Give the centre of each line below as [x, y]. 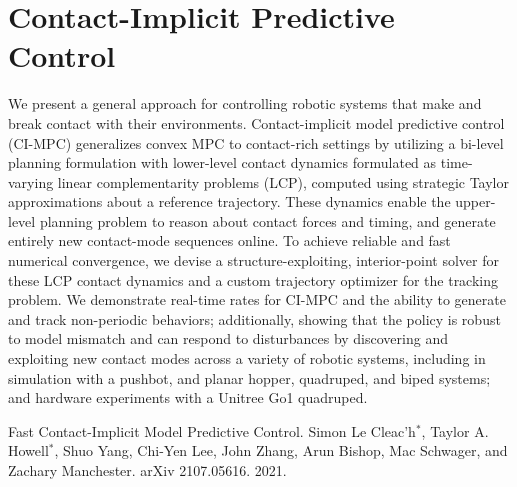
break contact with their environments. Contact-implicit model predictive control [256, 122]
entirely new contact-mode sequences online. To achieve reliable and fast [229, 240]
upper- [475, 201]
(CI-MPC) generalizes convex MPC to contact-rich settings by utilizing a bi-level [256, 142]
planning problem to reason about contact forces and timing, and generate [267, 220]
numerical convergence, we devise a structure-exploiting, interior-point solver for [253, 260]
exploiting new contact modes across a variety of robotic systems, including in [247, 358]
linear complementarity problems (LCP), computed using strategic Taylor [283, 181]
